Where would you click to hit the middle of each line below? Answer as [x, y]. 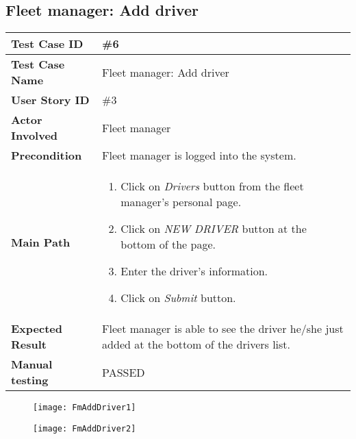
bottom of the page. [168, 244]
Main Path [41, 242]
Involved [35, 136]
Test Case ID [47, 44]
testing [30, 380]
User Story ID [50, 100]
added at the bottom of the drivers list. [196, 344]
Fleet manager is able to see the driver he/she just [223, 329]
